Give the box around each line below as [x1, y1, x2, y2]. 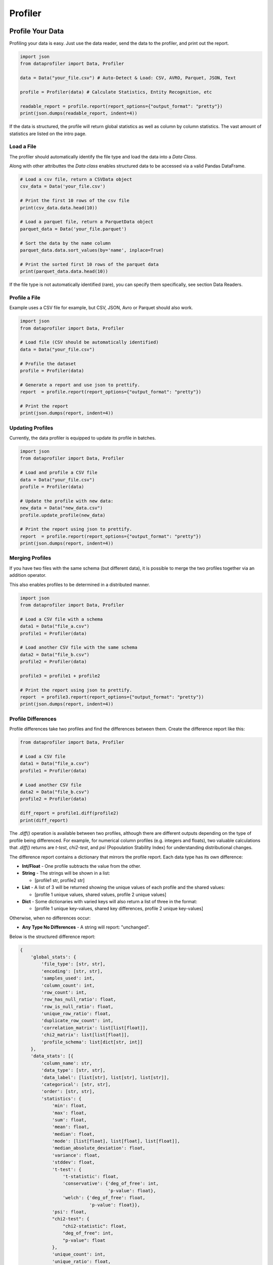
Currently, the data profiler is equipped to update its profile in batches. [9, 435, 156, 441]
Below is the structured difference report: [9, 934, 96, 940]
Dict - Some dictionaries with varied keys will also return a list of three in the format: [22, 899, 197, 904]
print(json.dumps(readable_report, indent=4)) [20, 110, 138, 116]
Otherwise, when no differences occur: [9, 915, 91, 921]
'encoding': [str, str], [41, 968, 103, 974]
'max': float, [52, 1110, 87, 1116]
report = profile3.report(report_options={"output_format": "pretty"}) [20, 694, 204, 700]
